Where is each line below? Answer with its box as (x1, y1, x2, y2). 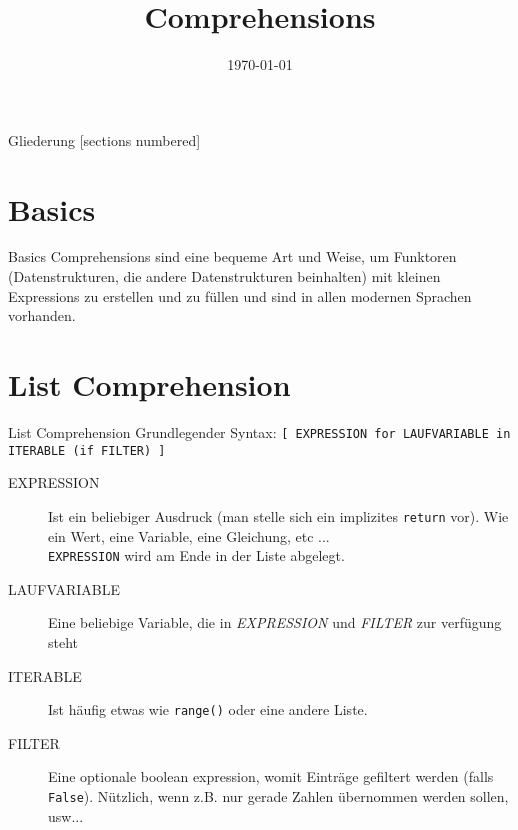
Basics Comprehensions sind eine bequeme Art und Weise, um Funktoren (8, 246, 457, 267)
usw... (48, 805, 84, 826)
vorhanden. (8, 305, 76, 326)
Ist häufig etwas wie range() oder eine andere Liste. (48, 699, 368, 720)
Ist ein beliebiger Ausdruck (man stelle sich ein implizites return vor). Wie (48, 505, 509, 526)
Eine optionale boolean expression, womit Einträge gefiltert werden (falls (48, 766, 494, 787)
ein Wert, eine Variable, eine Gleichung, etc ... (48, 525, 330, 546)
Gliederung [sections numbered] (8, 129, 201, 150)
